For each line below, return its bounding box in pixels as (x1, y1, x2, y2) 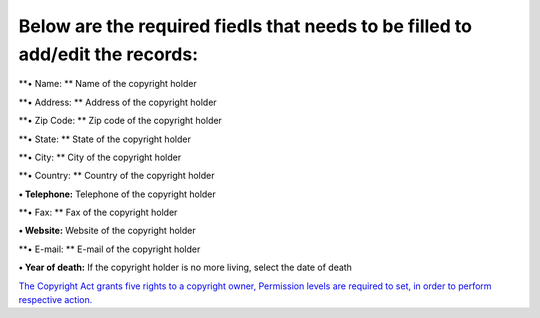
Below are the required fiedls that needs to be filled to (18, 15, 472, 37)
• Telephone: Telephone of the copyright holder (18, 188, 217, 200)
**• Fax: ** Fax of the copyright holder (18, 206, 178, 219)
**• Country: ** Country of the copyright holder (18, 170, 215, 182)
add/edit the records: (18, 43, 199, 65)
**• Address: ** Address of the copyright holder (18, 96, 217, 108)
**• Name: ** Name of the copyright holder (18, 78, 197, 90)
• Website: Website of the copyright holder (18, 225, 196, 237)
